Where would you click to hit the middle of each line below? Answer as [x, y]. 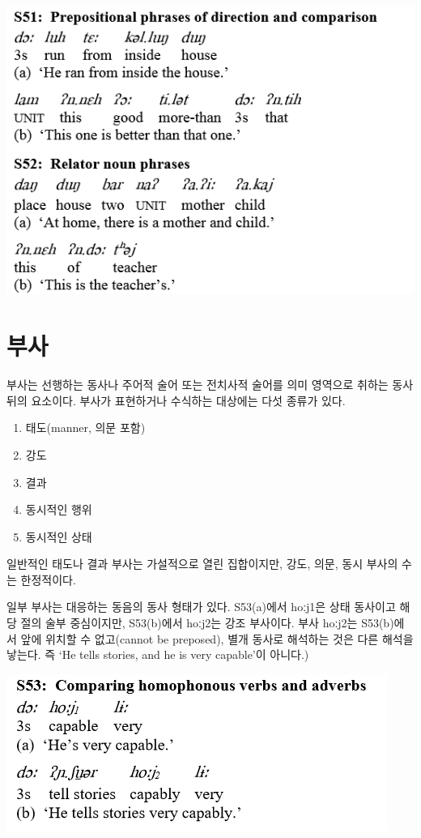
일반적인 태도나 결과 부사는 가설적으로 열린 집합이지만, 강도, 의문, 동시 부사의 [202, 564]
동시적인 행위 [59, 509]
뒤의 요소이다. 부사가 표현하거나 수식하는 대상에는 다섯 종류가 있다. [176, 400]
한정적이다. [48, 579]
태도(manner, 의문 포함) [85, 428]
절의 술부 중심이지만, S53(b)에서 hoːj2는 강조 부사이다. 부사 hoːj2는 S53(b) [207, 623]
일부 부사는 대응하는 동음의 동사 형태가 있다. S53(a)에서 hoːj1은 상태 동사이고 [201, 607]
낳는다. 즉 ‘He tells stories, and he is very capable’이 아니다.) [158, 654]
